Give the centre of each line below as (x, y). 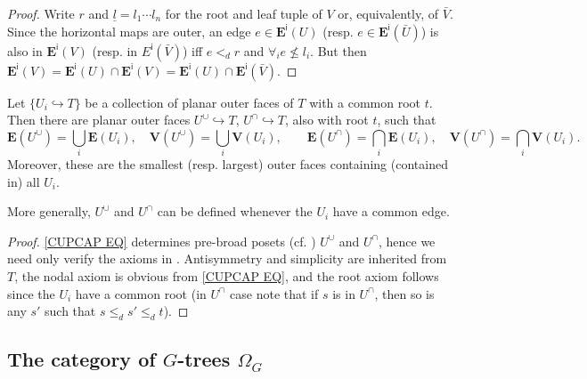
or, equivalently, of (388, 13)
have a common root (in (141, 293)
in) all (24, 181)
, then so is (404, 293)
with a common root (365, 102)
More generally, (49, 211)
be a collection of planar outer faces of (189, 102)
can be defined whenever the (235, 211)
